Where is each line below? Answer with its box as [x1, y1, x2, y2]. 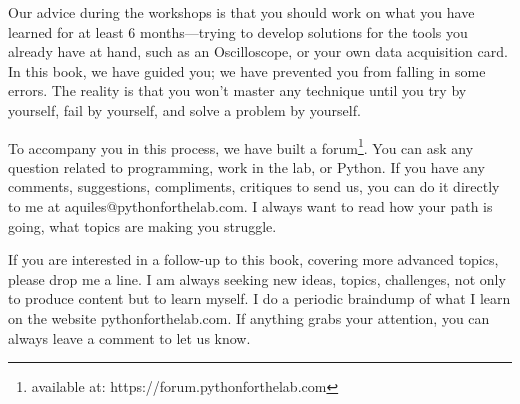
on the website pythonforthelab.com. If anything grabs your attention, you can [8, 307, 490, 328]
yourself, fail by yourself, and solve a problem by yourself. [8, 99, 361, 120]
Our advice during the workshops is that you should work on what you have [8, 2, 475, 22]
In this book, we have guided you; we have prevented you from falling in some [8, 60, 486, 81]
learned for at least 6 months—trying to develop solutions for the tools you [8, 21, 468, 42]
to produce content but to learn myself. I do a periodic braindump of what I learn [8, 288, 511, 309]
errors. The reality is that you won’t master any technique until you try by [8, 80, 467, 101]
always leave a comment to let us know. [8, 327, 251, 348]
